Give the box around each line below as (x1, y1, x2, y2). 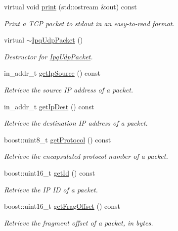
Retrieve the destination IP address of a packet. (4, 118, 148, 128)
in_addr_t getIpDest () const (4, 101, 94, 111)
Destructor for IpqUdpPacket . (4, 51, 93, 61)
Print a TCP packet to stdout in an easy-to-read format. (4, 18, 175, 28)
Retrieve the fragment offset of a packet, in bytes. (4, 217, 153, 228)
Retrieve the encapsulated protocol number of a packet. (4, 151, 168, 161)
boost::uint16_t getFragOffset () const (4, 201, 120, 211)
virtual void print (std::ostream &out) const (4, 1, 137, 11)
